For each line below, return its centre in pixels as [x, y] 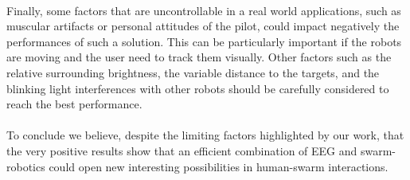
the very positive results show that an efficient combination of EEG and [182, 150]
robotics [26, 166]
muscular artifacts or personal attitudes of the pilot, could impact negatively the [203, 26]
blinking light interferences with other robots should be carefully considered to [198, 88]
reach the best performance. [74, 104]
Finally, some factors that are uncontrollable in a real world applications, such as [204, 10]
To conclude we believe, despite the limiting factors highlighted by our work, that [205, 135]
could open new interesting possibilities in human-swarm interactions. [219, 166]
